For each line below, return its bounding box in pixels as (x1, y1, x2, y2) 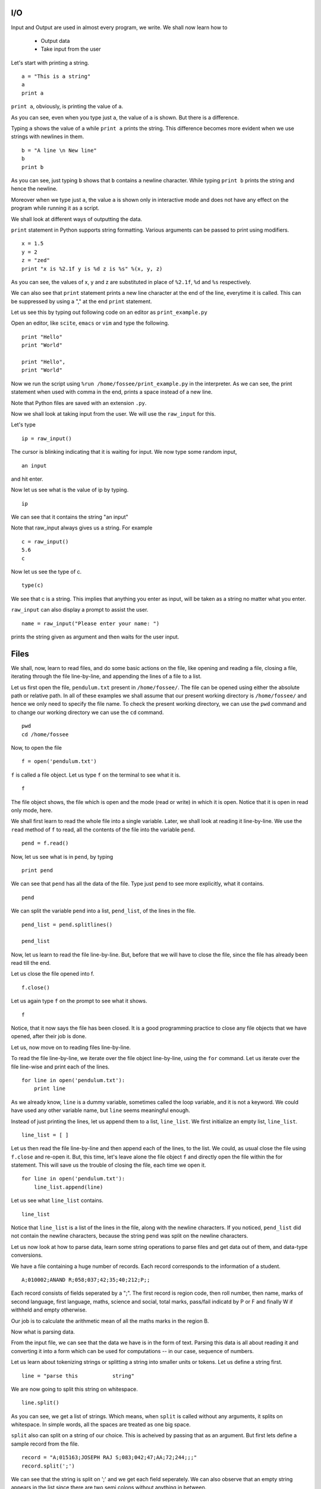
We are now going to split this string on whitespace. (11, 1385, 138, 1393)
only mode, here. (11, 806, 53, 814)
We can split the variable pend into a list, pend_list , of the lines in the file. (11, 907, 196, 914)
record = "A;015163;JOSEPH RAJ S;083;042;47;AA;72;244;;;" (21, 1454, 197, 1461)
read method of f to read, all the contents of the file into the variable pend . (11, 826, 196, 833)
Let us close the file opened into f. (11, 970, 95, 977)
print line (33, 1085, 66, 1092)
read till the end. (11, 960, 51, 967)
